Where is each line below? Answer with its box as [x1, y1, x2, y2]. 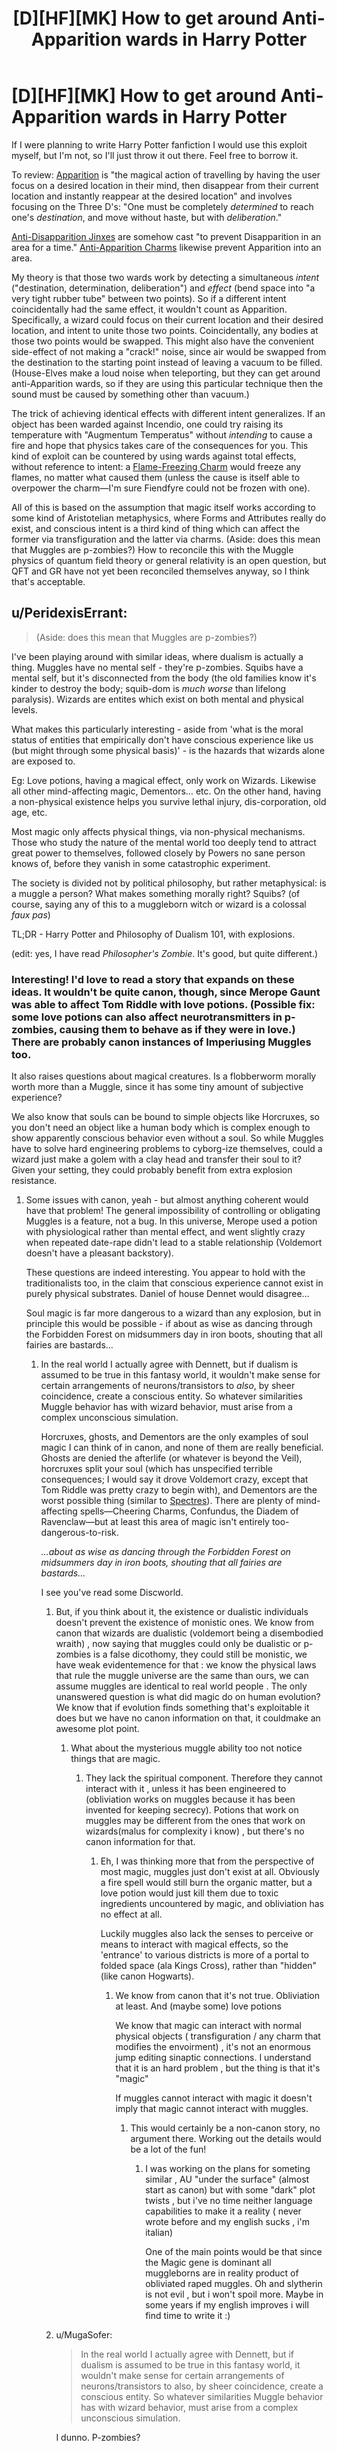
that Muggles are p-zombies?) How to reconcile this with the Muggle [11, 543, 294, 556]
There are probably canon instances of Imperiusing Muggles [11, 1035, 312, 1049]
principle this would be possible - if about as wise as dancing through [25, 1318, 313, 1330]
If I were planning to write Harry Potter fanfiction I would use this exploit [11, 138, 308, 151]
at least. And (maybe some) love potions [115, 2000, 282, 2012]
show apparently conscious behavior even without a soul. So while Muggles [11, 1132, 324, 1144]
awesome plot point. [55, 1723, 140, 1735]
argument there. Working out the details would [130, 2133, 322, 2145]
